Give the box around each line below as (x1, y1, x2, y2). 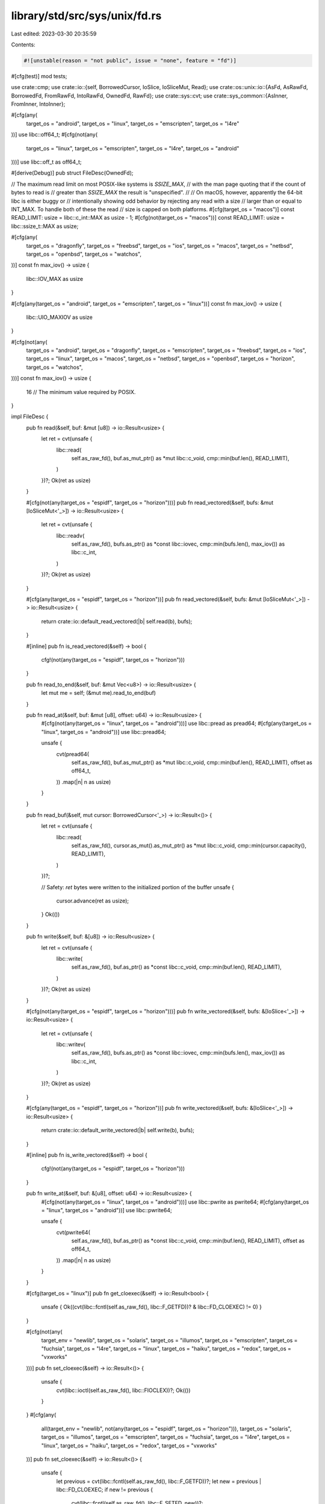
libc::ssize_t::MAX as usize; (11, 223, 79, 230)
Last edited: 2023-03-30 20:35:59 (11, 30, 97, 37)
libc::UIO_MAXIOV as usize (26, 313, 93, 321)
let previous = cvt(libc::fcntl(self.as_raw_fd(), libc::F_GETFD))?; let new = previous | (56, 1478, 262, 1485)
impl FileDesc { (11, 413, 49, 421)
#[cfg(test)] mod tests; (11, 72, 67, 79)
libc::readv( (56, 532, 85, 539)
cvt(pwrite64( (56, 1228, 90, 1236)
